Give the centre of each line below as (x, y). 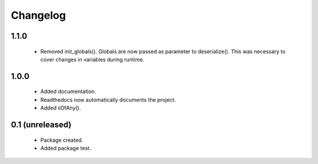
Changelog (38, 15)
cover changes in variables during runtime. (92, 59)
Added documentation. (68, 91)
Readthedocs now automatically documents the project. (108, 100)
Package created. (62, 140)
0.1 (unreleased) (41, 124)
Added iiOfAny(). (61, 108)
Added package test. (66, 148)
